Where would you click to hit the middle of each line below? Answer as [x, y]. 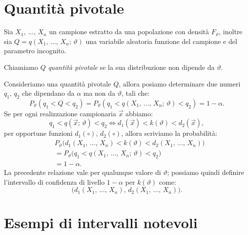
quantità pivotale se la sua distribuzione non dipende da [131, 67]
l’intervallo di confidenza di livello [54, 182]
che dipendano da [48, 93]
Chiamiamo [21, 67]
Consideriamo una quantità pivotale [58, 83]
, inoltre [231, 32]
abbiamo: [139, 113]
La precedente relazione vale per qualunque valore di [83, 172]
